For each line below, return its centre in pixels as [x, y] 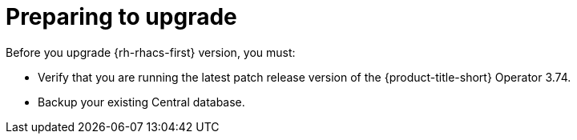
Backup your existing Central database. [141, 102]
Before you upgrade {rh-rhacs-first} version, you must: [151, 52]
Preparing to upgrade [121, 17]
